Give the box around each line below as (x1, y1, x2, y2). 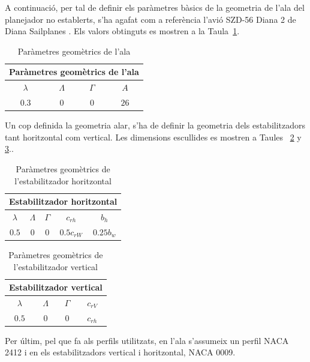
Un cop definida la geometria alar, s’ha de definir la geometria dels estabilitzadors (5, 119, 306, 131)
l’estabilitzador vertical (13, 260, 98, 273)
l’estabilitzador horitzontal (14, 174, 112, 187)
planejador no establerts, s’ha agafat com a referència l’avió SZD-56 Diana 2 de (5, 13, 296, 25)
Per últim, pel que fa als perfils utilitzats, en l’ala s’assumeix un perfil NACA (5, 334, 289, 346)
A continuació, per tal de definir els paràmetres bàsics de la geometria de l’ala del (5, 1, 305, 13)
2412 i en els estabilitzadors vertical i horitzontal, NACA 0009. (5, 346, 236, 358)
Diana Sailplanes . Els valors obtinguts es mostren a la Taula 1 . (5, 25, 240, 37)
